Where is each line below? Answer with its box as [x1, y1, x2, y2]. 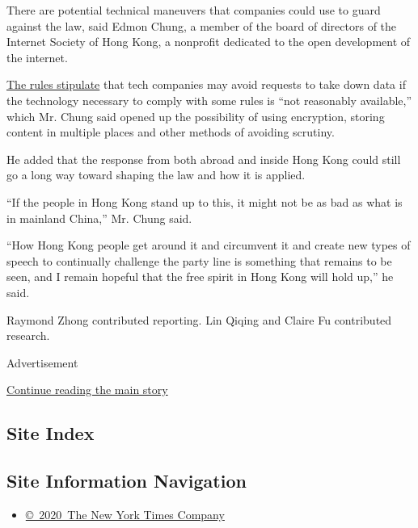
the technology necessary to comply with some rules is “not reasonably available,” [6, 91, 412, 108]
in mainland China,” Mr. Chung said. [6, 209, 192, 226]
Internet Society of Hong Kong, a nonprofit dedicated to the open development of [6, 33, 411, 50]
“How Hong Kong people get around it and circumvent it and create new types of [6, 237, 411, 254]
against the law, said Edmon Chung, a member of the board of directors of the [6, 17, 397, 34]
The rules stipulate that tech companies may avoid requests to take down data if [6, 76, 406, 93]
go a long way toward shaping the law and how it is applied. [6, 166, 306, 183]
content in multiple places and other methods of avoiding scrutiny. [6, 124, 335, 140]
